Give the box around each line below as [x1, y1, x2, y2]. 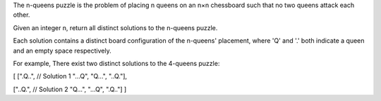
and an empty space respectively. [13, 46, 112, 55]
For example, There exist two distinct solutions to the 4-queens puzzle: [13, 59, 220, 67]
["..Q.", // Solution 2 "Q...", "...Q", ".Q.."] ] [13, 85, 127, 93]
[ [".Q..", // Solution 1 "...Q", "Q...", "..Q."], [13, 72, 127, 81]
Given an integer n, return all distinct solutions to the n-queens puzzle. [13, 23, 218, 32]
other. [13, 11, 30, 19]
